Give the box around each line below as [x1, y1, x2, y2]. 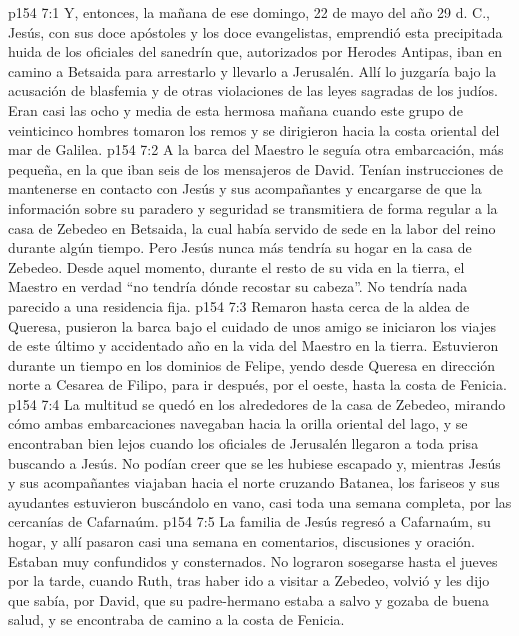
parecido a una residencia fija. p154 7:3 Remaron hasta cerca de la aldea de [8, 295, 470, 316]
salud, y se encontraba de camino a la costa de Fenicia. [8, 609, 345, 630]
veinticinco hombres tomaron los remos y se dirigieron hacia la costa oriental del [8, 119, 500, 140]
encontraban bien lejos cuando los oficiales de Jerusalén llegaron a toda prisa [8, 433, 479, 454]
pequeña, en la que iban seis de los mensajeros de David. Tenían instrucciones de [8, 158, 504, 179]
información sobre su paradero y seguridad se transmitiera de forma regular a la [8, 197, 498, 218]
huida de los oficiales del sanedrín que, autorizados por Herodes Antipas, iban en [8, 41, 503, 62]
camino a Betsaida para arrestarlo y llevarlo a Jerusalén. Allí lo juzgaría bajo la [8, 60, 497, 81]
